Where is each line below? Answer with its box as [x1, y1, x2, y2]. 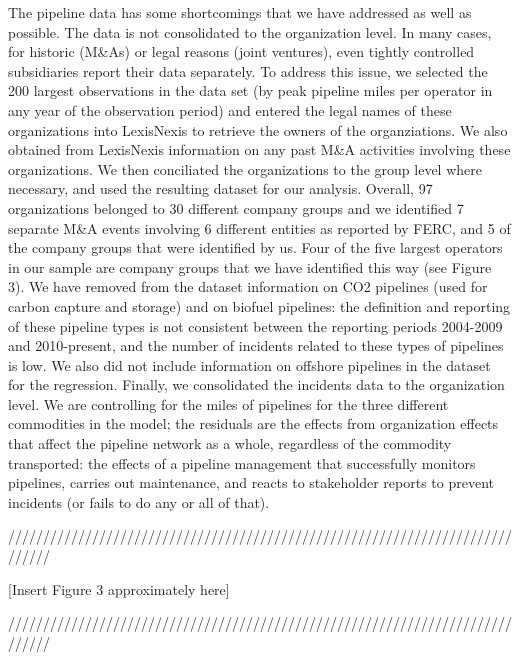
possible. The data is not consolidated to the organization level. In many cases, [8, 21, 492, 42]
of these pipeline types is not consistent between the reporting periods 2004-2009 [8, 315, 503, 336]
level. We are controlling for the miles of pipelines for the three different [8, 393, 449, 414]
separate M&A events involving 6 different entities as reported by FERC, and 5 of [8, 217, 511, 238]
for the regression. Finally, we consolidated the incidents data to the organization [8, 374, 505, 395]
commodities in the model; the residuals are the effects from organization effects [8, 413, 499, 434]
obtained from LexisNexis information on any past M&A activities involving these [8, 139, 511, 160]
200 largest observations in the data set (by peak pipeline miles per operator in [8, 80, 493, 101]
